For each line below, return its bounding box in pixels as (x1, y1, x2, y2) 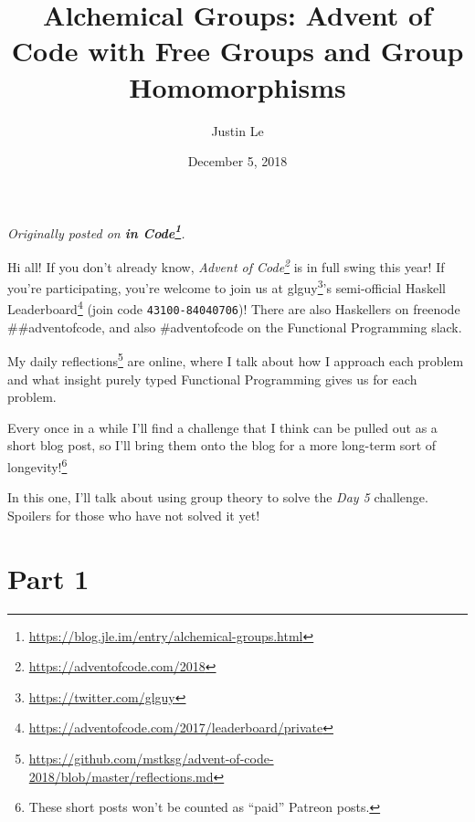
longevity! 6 (7, 454, 68, 476)
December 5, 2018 (187, 152, 288, 171)
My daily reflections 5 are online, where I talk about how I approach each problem (7, 349, 464, 370)
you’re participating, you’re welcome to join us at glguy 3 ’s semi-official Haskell (7, 276, 446, 297)
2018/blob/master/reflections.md (28, 766, 214, 785)
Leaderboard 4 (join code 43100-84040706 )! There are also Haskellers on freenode (7, 297, 460, 319)
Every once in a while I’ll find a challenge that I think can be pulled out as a (7, 417, 438, 437)
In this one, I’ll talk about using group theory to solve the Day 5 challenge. (7, 488, 428, 507)
